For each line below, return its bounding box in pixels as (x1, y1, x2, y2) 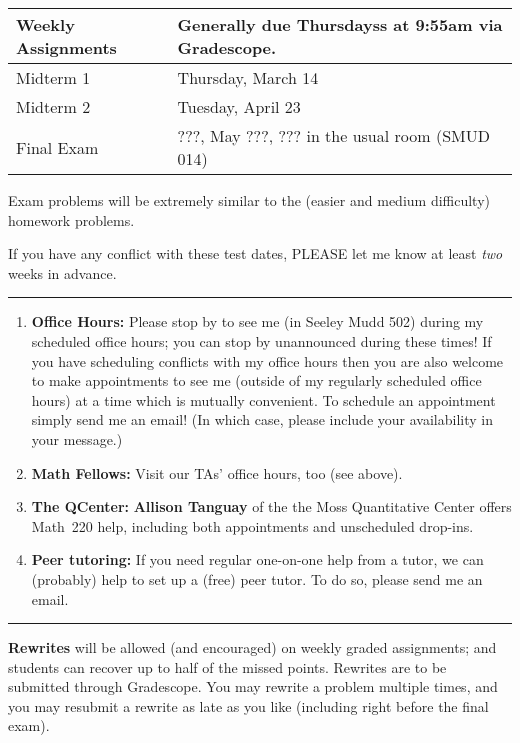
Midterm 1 (16, 66, 91, 89)
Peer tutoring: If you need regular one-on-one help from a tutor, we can (31, 549, 484, 570)
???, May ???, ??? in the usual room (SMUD (177, 124, 490, 147)
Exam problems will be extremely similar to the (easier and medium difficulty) (8, 190, 491, 210)
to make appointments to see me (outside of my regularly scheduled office (31, 370, 482, 391)
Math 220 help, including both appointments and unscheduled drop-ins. (31, 515, 474, 536)
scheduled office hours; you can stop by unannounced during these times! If (31, 330, 492, 351)
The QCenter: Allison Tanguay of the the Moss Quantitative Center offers (31, 496, 512, 517)
